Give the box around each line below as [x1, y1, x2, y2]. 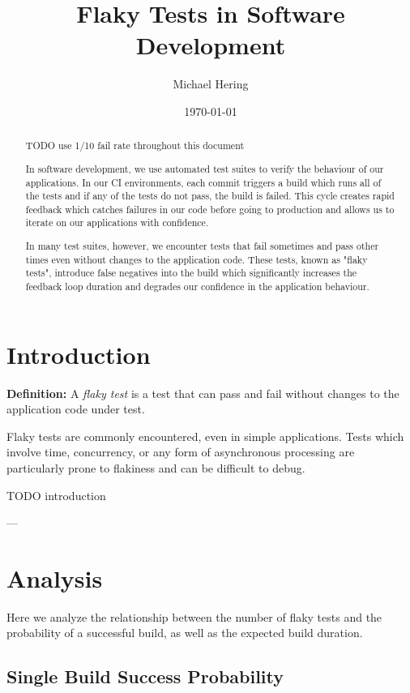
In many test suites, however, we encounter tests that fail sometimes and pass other [25, 239, 379, 253]
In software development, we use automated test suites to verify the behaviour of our [25, 161, 384, 175]
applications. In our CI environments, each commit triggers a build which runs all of [25, 175, 382, 189]
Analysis [6, 561, 103, 594]
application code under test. [6, 400, 145, 417]
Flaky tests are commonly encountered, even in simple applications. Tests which [6, 427, 404, 444]
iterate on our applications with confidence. [25, 216, 209, 229]
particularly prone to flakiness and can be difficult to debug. [6, 459, 305, 476]
